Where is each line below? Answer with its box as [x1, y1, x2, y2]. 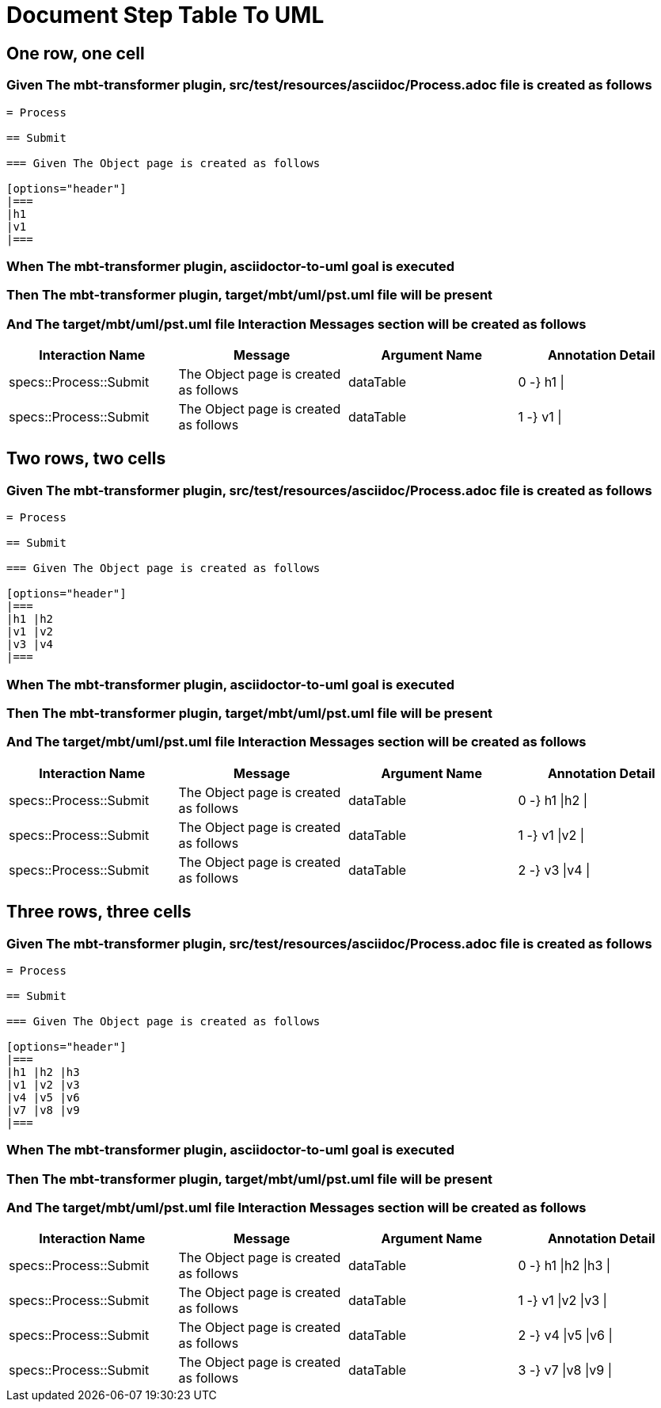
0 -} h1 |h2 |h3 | [518, 1257, 611, 1274]
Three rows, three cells [6, 902, 192, 922]
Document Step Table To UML [6, 2, 325, 29]
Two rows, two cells [6, 448, 166, 469]
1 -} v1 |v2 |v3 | [518, 1292, 607, 1309]
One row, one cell [6, 43, 145, 63]
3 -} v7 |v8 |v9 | [518, 1362, 613, 1379]
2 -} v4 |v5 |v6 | [518, 1327, 613, 1344]
